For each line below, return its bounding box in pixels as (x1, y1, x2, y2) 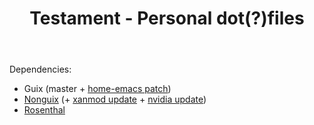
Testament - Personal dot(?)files (29, 7, 305, 30)
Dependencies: (9, 63, 72, 76)
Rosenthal (23, 104, 66, 116)
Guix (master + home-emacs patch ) (23, 83, 172, 95)
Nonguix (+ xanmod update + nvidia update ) (23, 93, 207, 106)
